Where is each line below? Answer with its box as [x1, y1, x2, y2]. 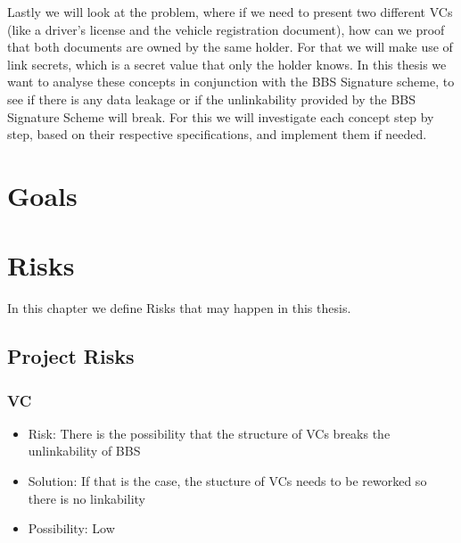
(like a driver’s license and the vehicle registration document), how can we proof [7, 20, 445, 38]
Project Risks [7, 342, 135, 370]
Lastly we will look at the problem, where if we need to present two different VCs [7, 3, 453, 21]
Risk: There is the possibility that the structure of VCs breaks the [28, 424, 391, 442]
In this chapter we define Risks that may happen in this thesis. [7, 299, 351, 317]
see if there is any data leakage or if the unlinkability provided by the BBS [7, 89, 416, 108]
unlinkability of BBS [28, 441, 141, 460]
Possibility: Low [28, 519, 115, 538]
